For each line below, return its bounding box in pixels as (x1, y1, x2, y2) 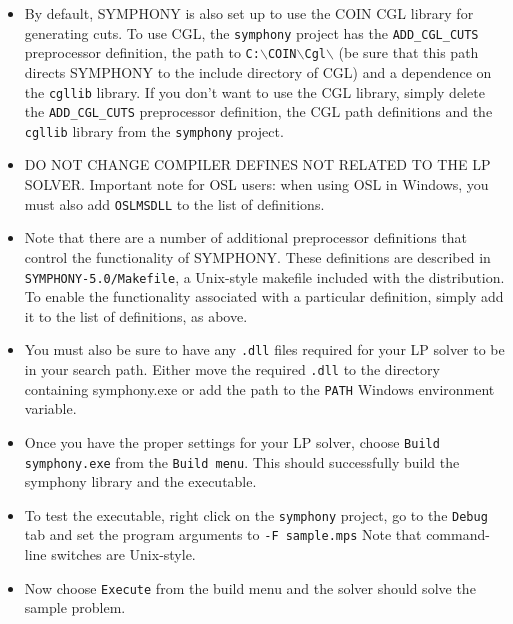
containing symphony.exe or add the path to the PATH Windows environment (24, 378, 495, 399)
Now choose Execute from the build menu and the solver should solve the (24, 577, 476, 598)
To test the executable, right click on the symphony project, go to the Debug (24, 504, 488, 525)
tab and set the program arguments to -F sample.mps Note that (24, 524, 422, 545)
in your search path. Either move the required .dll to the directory (24, 359, 440, 379)
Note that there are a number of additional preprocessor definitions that (24, 227, 468, 248)
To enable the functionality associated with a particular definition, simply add (24, 286, 504, 307)
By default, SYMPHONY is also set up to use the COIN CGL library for (24, 3, 474, 23)
